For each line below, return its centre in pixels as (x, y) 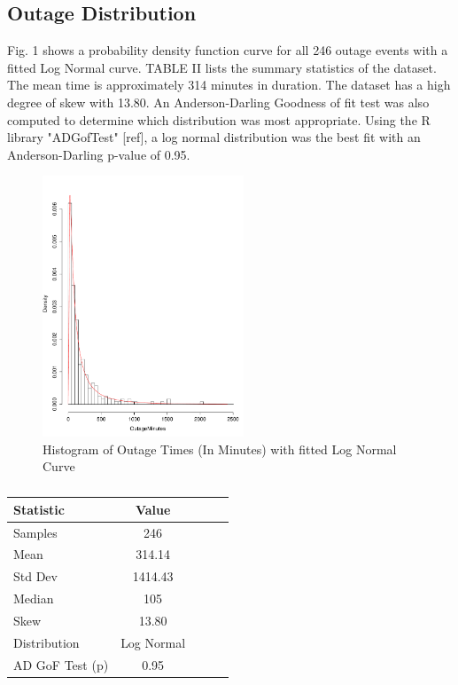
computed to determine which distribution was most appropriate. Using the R (219, 119)
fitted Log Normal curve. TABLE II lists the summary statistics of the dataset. (222, 67)
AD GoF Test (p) (61, 664)
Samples (35, 532)
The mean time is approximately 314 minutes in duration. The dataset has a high (229, 85)
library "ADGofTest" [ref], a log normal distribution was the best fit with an (214, 137)
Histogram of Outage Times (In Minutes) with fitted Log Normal (220, 449)
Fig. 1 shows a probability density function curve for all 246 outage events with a (228, 50)
